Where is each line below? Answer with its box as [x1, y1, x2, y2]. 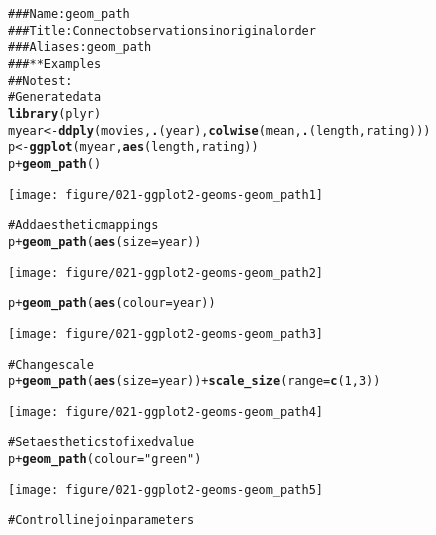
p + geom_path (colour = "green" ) [8, 452, 202, 467]
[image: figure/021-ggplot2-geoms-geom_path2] [8, 265, 323, 280]
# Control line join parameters [8, 513, 195, 528]
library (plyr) [8, 106, 102, 121]
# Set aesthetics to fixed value [8, 435, 195, 450]
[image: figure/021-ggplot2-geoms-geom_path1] [8, 187, 323, 202]
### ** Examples [8, 56, 102, 71]
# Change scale [8, 357, 94, 372]
